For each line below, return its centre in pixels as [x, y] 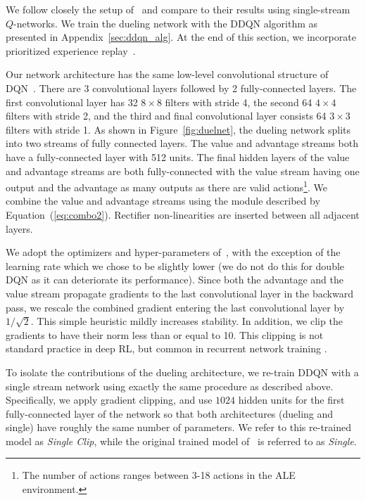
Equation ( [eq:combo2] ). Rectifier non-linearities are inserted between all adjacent [183, 214]
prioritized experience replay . [71, 50]
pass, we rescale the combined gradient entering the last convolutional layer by [175, 307]
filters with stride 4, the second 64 [239, 102]
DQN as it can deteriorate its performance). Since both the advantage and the [175, 280]
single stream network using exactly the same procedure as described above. [170, 386]
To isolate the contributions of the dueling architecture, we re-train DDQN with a [182, 372]
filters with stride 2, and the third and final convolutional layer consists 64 [166, 116]
